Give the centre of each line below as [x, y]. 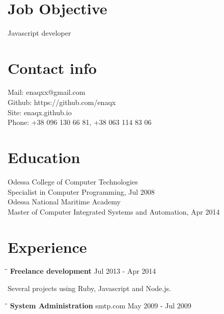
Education [44, 157]
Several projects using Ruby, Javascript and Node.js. [89, 288]
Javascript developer [39, 32]
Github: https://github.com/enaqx [62, 102]
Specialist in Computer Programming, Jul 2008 [81, 191]
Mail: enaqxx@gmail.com [47, 92]
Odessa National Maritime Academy [64, 202]
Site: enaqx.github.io [40, 112]
